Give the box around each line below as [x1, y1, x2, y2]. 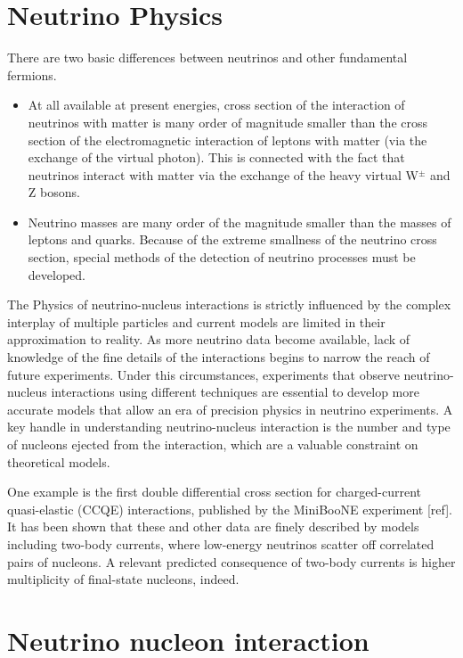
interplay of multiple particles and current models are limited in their [7, 312, 386, 331]
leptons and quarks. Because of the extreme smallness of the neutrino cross [28, 230, 437, 249]
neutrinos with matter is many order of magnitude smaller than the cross [28, 112, 428, 131]
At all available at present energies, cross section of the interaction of [28, 95, 405, 114]
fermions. [7, 65, 57, 84]
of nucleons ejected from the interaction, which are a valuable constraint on [7, 435, 418, 453]
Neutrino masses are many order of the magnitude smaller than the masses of [28, 212, 451, 231]
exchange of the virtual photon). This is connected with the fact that [28, 148, 405, 167]
